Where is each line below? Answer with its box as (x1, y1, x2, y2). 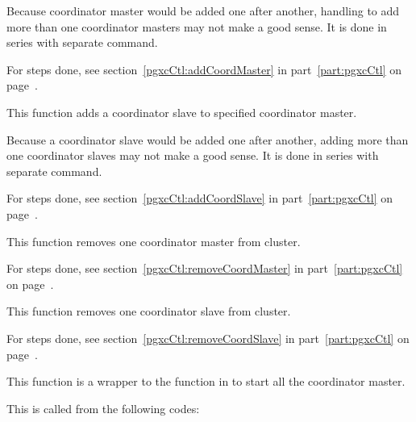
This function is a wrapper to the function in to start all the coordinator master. (6, 373, 406, 390)
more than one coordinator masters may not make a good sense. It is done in (6, 18, 387, 35)
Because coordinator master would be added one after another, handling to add (6, 2, 400, 19)
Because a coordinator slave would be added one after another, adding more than (6, 131, 409, 148)
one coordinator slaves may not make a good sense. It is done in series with (6, 147, 379, 164)
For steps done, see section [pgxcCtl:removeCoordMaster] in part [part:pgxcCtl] (6, 260, 403, 277)
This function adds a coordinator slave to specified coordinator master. (6, 103, 357, 120)
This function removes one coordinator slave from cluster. (6, 303, 291, 320)
